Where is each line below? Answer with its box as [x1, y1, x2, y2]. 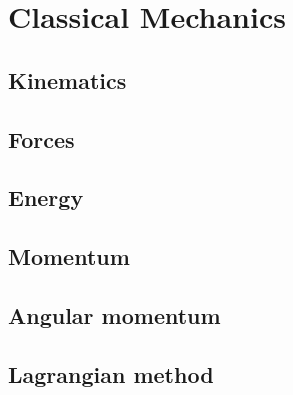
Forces [8, 123, 75, 154]
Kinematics [8, 64, 127, 95]
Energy [8, 182, 84, 213]
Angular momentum [8, 299, 221, 330]
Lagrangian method [8, 358, 214, 389]
